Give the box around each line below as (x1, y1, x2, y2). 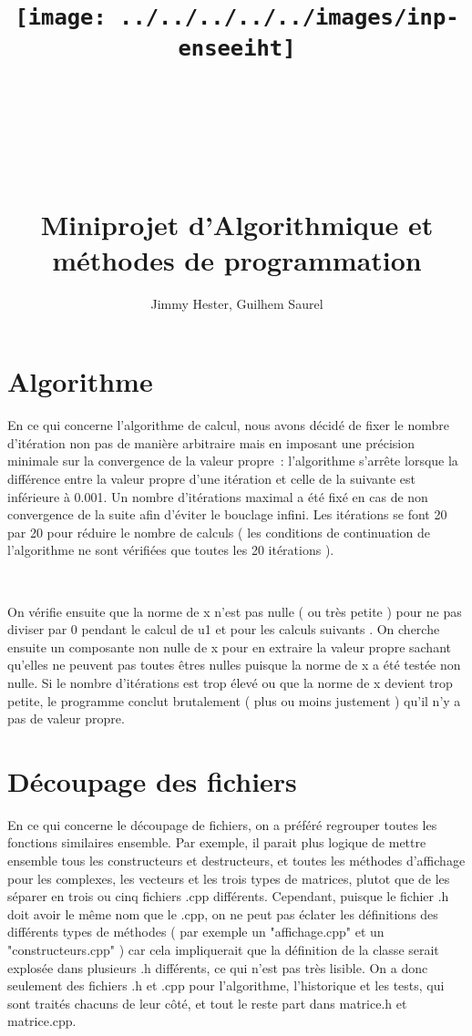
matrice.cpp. (7, 1011, 77, 1031)
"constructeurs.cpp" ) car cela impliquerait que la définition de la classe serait (7, 940, 439, 959)
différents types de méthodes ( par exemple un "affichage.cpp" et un (7, 922, 385, 941)
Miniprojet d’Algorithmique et (40, 205, 434, 242)
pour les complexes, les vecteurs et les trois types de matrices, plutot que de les (7, 868, 450, 887)
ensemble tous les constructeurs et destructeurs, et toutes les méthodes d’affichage (7, 851, 466, 870)
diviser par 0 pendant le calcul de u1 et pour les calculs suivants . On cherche (7, 620, 440, 639)
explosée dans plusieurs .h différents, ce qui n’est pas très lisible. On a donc (7, 958, 428, 977)
